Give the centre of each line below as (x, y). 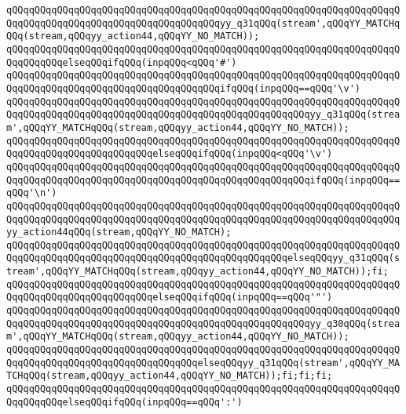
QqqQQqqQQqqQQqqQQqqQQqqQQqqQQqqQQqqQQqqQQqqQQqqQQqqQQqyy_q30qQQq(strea (203, 323)
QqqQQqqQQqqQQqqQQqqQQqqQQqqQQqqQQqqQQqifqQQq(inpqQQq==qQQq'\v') (184, 88)
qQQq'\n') (32, 193)
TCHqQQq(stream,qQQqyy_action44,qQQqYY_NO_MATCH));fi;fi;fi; (170, 376)
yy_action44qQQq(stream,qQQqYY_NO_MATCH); (119, 232)
